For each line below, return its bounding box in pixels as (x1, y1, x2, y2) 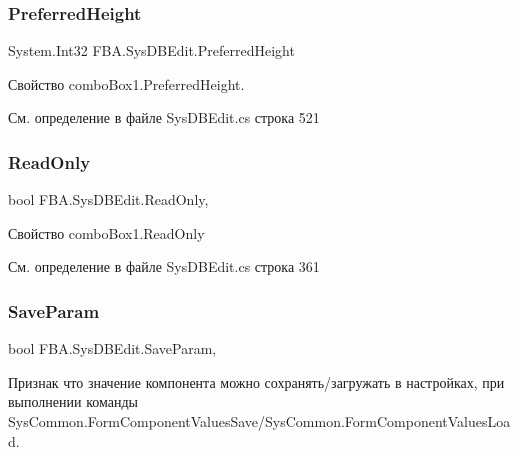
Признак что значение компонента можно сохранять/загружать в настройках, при (8, 371, 505, 392)
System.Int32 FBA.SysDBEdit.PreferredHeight (8, 40, 295, 61)
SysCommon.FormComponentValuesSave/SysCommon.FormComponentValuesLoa (8, 411, 511, 431)
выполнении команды (8, 391, 138, 412)
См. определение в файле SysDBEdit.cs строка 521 (8, 107, 320, 128)
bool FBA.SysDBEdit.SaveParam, (8, 338, 217, 359)
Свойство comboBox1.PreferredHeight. (8, 73, 245, 94)
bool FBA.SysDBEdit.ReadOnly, (8, 189, 209, 210)
